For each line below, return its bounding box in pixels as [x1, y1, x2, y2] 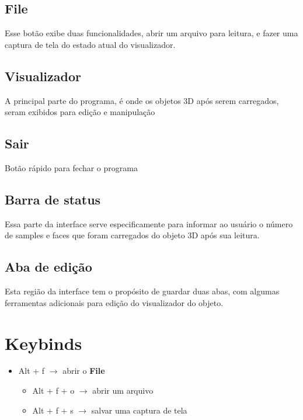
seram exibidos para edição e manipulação [5, 106, 155, 118]
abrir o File [62, 365, 105, 377]
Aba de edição [5, 258, 92, 276]
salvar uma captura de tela [91, 404, 187, 416]
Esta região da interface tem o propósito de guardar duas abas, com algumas [5, 285, 280, 297]
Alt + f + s [32, 404, 74, 416]
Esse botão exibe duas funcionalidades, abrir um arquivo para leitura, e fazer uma [5, 27, 298, 39]
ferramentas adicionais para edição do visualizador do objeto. [5, 296, 224, 308]
